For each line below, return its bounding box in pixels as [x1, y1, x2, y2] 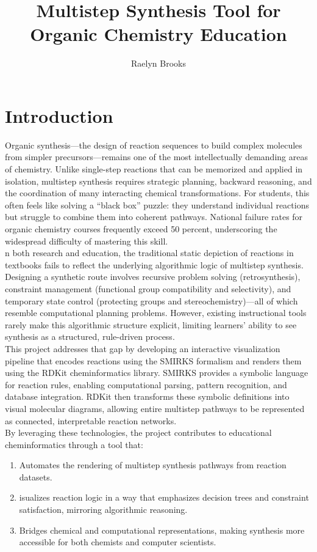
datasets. [19, 470, 52, 483]
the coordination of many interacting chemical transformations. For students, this [5, 186, 310, 199]
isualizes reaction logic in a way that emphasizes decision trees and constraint [19, 491, 309, 504]
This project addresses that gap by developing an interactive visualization [5, 342, 280, 355]
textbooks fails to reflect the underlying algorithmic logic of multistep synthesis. [5, 258, 304, 271]
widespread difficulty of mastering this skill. [5, 234, 168, 247]
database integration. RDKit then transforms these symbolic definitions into [5, 390, 290, 403]
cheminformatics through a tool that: [5, 438, 143, 451]
